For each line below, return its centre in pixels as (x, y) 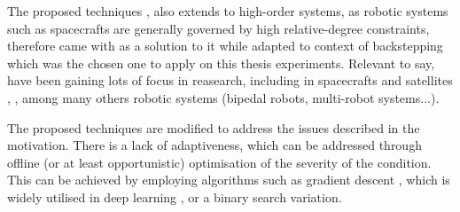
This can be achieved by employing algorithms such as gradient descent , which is (229, 180)
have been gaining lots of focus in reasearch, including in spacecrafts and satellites (230, 80)
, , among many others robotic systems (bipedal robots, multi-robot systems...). (223, 97)
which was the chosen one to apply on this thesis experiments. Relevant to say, (221, 63)
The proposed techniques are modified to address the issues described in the (214, 127)
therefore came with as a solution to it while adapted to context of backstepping (225, 46)
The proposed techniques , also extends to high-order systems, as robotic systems (228, 11)
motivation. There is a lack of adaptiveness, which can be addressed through (214, 145)
